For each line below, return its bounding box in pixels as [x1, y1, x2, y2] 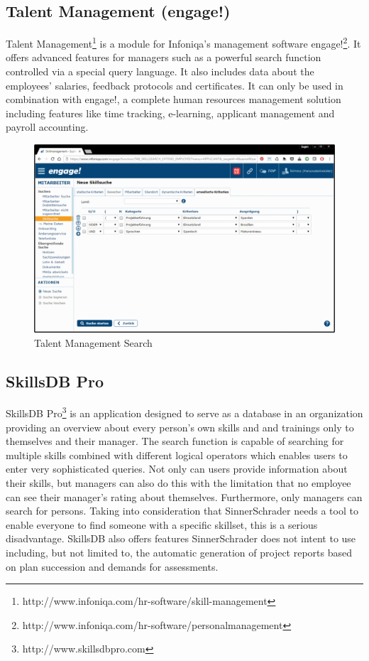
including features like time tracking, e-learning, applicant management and [6, 105, 335, 120]
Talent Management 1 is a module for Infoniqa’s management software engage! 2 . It [6, 34, 361, 50]
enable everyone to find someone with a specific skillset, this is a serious [6, 517, 318, 532]
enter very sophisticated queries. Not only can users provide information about [6, 461, 348, 476]
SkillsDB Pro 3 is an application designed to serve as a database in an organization [6, 404, 363, 421]
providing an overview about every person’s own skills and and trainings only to [6, 419, 354, 434]
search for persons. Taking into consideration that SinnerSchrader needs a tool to [6, 503, 358, 518]
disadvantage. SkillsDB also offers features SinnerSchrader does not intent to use [6, 531, 356, 546]
